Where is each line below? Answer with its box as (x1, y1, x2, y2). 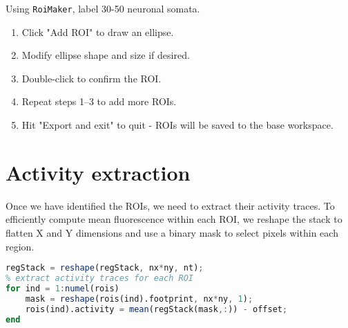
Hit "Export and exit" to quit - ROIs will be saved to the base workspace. (21, 118, 333, 132)
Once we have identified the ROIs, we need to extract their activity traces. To (6, 198, 335, 212)
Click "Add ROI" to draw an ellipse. (21, 24, 174, 39)
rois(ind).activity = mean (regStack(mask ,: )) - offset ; (25, 304, 288, 314)
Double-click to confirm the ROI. (21, 71, 162, 85)
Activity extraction (6, 158, 191, 186)
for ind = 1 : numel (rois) (6, 283, 119, 293)
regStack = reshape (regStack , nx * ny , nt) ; (6, 263, 204, 273)
